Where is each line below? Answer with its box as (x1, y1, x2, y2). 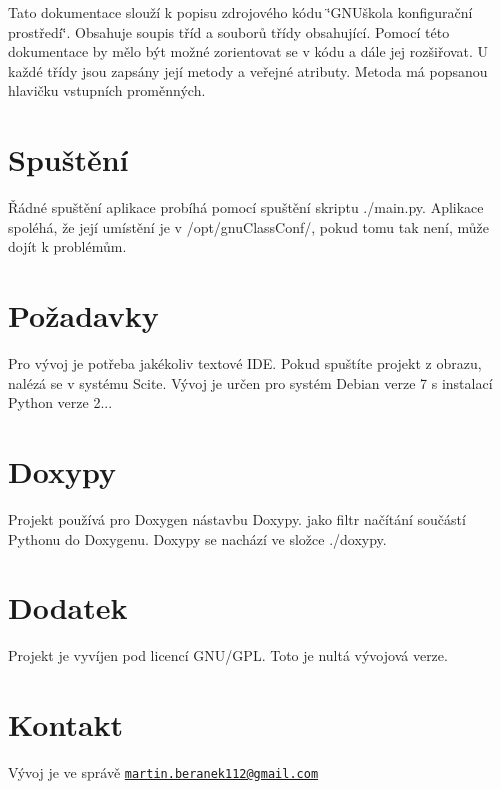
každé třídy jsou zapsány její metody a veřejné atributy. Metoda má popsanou (8, 60, 488, 81)
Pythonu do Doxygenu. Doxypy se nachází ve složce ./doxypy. (8, 528, 387, 549)
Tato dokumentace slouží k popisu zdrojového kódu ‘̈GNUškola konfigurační (8, 2, 473, 22)
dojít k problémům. (8, 236, 127, 257)
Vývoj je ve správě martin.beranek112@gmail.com (8, 761, 319, 782)
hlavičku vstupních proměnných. (8, 80, 206, 101)
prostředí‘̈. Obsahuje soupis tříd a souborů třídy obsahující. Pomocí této (8, 21, 450, 42)
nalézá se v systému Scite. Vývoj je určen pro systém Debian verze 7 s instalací (8, 372, 493, 393)
